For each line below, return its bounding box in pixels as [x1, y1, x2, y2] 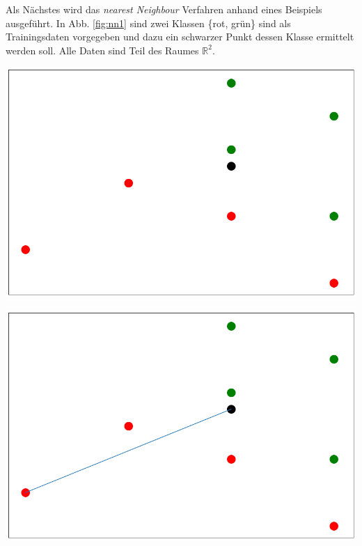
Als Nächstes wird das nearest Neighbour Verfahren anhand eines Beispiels [6, 2, 322, 16]
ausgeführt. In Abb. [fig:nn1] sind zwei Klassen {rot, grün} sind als [6, 15, 291, 30]
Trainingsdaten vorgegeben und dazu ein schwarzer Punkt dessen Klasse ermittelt [6, 29, 354, 44]
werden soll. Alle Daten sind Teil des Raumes [6, 42, 199, 57]
